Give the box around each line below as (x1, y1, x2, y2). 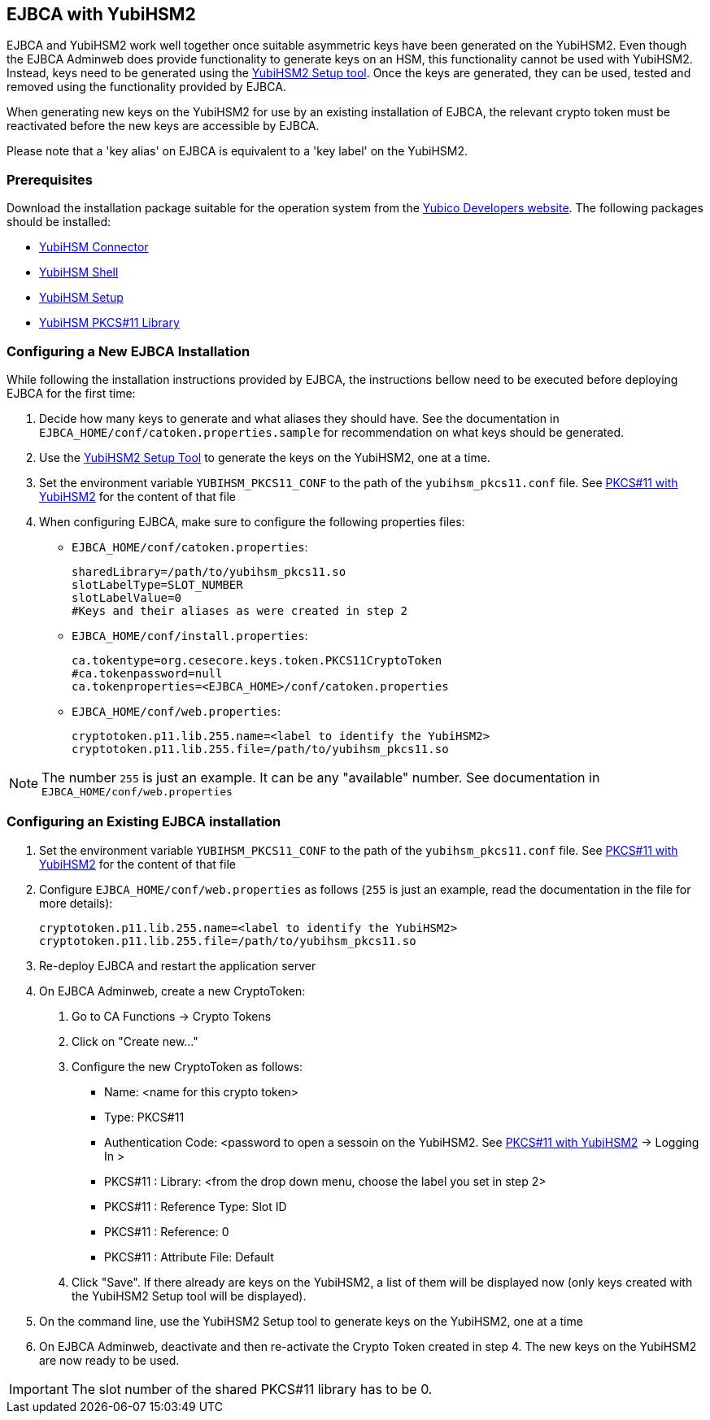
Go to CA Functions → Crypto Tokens (72, 1008, 272, 1023)
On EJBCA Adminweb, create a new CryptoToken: (39, 983, 306, 998)
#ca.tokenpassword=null (72, 666, 223, 680)
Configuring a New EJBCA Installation (7, 342, 250, 359)
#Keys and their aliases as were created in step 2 (72, 603, 408, 617)
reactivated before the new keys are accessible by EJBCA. (7, 119, 320, 133)
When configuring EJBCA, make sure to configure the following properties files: (39, 514, 465, 529)
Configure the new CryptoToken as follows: (72, 1059, 303, 1074)
